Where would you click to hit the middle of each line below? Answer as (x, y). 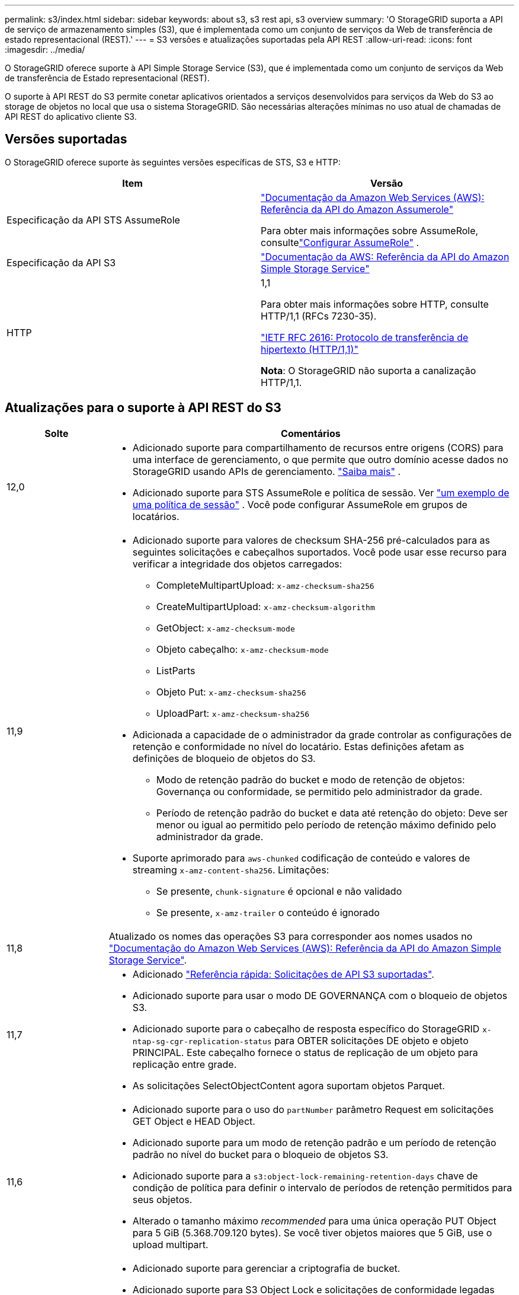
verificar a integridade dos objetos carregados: (237, 564)
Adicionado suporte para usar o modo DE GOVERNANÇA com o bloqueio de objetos (320, 995)
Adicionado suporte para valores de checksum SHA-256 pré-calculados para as (311, 540)
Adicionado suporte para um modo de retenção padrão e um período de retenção (314, 1142)
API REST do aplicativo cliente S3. (71, 117)
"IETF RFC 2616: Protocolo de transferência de (365, 337)
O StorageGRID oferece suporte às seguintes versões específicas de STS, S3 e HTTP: (173, 162)
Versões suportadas (66, 139)
